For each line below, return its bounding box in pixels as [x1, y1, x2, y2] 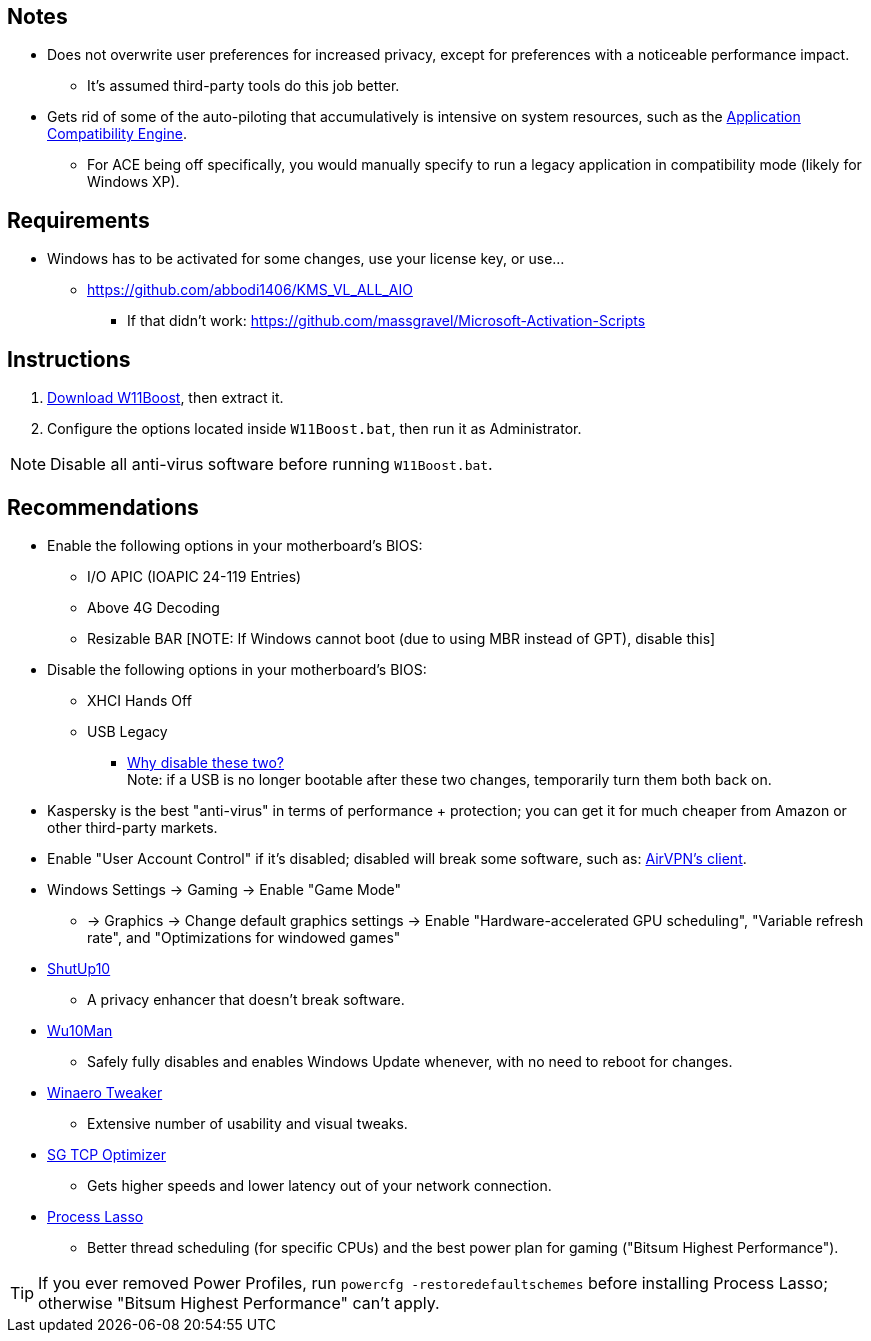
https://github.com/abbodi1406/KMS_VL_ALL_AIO [87, 281, 413, 299]
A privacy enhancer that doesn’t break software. [87, 990, 405, 1008]
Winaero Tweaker [47, 1083, 163, 1101]
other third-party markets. [47, 818, 218, 836]
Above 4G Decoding [87, 598, 220, 616]
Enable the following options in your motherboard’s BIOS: [47, 536, 423, 554]
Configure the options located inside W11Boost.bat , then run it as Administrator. [47, 420, 582, 438]
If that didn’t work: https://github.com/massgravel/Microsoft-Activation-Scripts [127, 312, 646, 330]
